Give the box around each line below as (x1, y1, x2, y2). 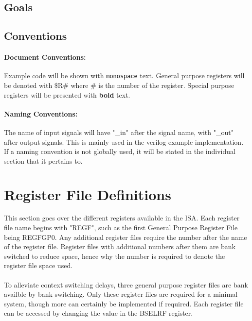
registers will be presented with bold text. (4, 89, 130, 100)
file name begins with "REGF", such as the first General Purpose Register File (4, 222, 238, 232)
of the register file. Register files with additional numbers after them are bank (4, 241, 235, 252)
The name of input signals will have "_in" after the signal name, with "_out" (4, 127, 234, 137)
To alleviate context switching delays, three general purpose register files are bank (4, 279, 248, 289)
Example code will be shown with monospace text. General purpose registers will (4, 70, 245, 81)
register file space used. (4, 260, 73, 270)
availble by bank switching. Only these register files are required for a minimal (4, 289, 238, 299)
